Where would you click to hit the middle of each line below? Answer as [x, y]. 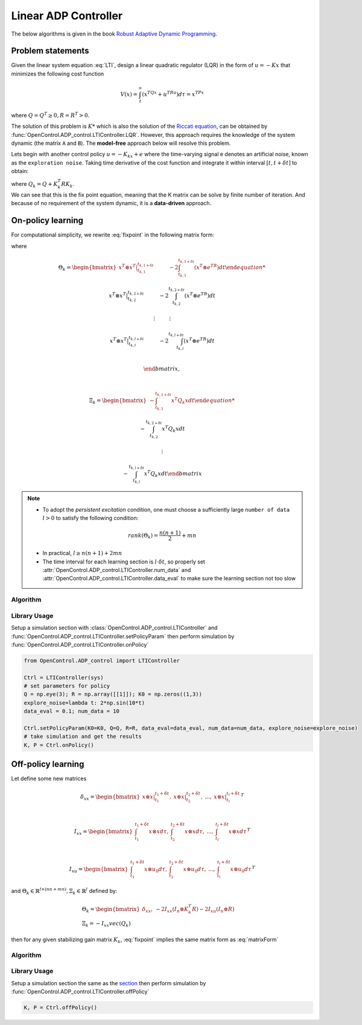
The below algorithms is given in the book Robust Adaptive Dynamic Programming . [114, 34]
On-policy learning [47, 221]
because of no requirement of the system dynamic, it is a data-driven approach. [111, 203]
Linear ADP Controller [67, 16]
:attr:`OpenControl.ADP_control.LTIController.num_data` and [117, 570]
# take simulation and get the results [83, 737]
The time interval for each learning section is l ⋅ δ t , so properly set [124, 562]
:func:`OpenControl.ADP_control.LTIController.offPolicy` [80, 992]
